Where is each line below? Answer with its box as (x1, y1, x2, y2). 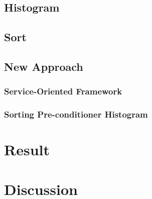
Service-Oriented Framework (4, 85, 122, 97)
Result (4, 139, 50, 160)
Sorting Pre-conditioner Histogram (4, 108, 148, 121)
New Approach (4, 58, 83, 74)
